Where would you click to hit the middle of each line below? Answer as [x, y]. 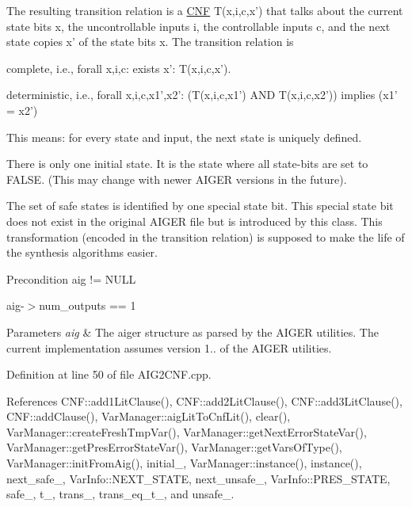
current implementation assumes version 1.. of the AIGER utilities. [169, 347]
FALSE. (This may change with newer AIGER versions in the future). [177, 179]
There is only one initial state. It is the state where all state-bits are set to [187, 164]
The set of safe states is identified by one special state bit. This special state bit [200, 206]
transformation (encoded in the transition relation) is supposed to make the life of [206, 236]
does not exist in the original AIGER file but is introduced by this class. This [195, 221]
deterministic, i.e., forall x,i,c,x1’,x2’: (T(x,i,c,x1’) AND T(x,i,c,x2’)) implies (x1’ [202, 95]
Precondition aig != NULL [71, 278]
